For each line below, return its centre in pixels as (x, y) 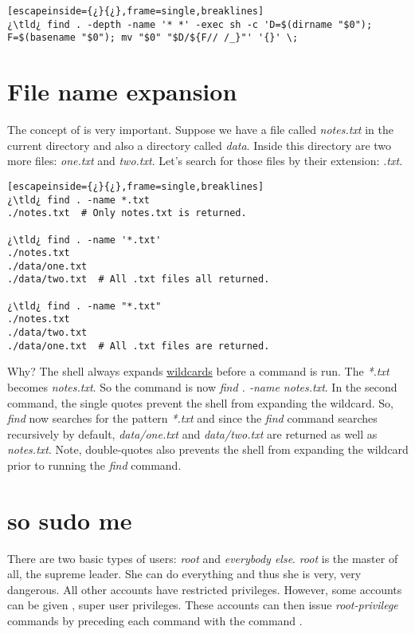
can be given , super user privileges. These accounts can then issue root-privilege (203, 605)
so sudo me (70, 520)
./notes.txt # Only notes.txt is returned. (127, 213)
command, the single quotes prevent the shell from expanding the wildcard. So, (200, 402)
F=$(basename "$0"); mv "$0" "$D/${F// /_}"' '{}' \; (153, 38)
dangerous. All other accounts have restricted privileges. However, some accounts (205, 589)
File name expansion (122, 91)
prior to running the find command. (94, 465)
